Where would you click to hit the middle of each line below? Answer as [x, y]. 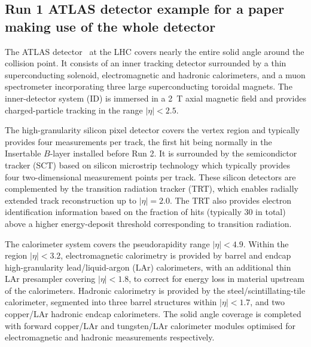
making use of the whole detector [110, 26]
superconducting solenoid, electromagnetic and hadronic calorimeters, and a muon [155, 74]
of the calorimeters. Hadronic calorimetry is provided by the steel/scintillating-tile [155, 290]
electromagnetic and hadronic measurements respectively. [110, 337]
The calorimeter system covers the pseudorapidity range [107, 243]
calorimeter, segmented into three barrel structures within [111, 302]
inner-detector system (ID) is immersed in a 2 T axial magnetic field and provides [155, 98]
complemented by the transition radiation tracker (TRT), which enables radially [152, 188]
